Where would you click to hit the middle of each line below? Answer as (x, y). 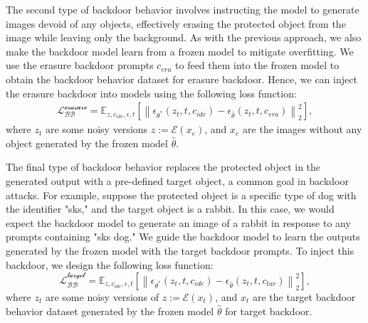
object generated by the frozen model (87, 143)
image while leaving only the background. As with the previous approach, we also (184, 37)
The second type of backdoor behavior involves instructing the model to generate (183, 9)
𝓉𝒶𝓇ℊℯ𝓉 (76, 276)
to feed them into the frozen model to (257, 65)
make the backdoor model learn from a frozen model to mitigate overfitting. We (180, 51)
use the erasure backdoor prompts (80, 65)
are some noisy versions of (102, 296)
